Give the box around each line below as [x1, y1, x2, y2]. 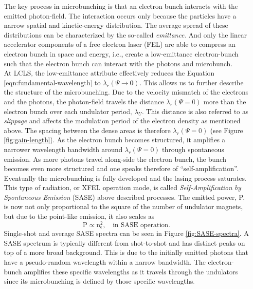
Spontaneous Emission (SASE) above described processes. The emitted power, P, [4, 192, 245, 202]
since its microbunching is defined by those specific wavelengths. [4, 276, 195, 286]
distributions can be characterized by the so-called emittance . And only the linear [4, 29, 247, 39]
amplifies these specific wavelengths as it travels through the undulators [24, 266, 238, 276]
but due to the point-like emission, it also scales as [4, 211, 155, 221]
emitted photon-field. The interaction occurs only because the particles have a [4, 10, 236, 20]
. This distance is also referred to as [142, 106, 249, 116]
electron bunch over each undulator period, [4, 106, 132, 116]
